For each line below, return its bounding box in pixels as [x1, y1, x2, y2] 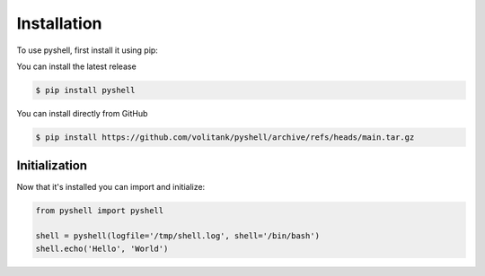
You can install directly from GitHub [16, 108, 148, 118]
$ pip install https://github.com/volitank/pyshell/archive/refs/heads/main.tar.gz [35, 132, 415, 142]
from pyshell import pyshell [35, 206, 164, 216]
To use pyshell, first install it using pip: [16, 45, 159, 56]
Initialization [16, 158, 88, 174]
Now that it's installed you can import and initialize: [16, 182, 206, 193]
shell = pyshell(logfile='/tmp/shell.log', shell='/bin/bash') [35, 231, 321, 241]
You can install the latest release [16, 61, 137, 72]
